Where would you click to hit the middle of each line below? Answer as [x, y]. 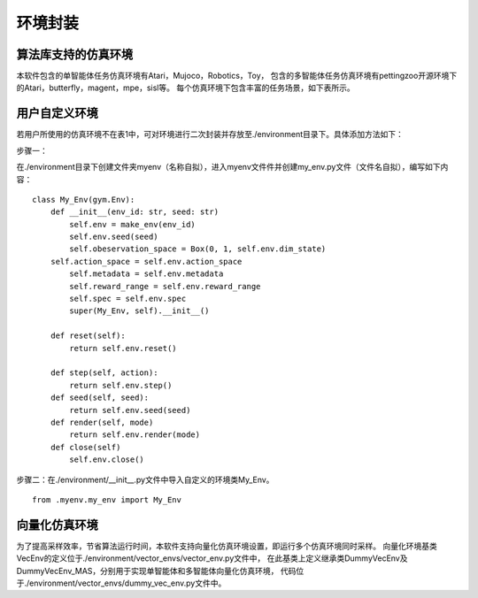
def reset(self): [88, 336]
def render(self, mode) [102, 422]
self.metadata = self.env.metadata [146, 274]
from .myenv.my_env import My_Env [107, 499]
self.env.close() [107, 460]
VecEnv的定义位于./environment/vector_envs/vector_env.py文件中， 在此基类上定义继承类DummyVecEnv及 [212, 558]
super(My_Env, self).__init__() [139, 311]
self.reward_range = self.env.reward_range [165, 286]
